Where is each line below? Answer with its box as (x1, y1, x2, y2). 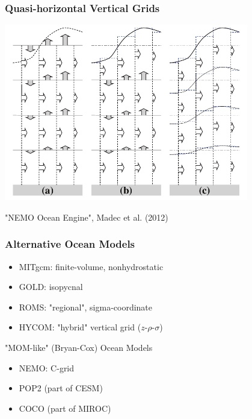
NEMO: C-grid (19, 361, 75, 374)
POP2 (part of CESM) (19, 382, 103, 394)
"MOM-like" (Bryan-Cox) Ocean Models (5, 341, 153, 354)
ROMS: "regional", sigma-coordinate (19, 300, 153, 313)
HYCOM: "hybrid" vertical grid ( (19, 321, 141, 333)
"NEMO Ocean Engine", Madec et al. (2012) (5, 210, 168, 223)
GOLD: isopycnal (19, 280, 83, 293)
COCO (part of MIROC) (19, 402, 111, 414)
